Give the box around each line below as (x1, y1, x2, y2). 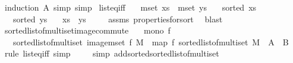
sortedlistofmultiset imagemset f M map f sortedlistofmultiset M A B (12, 35, 289, 48)
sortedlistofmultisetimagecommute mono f (4, 24, 171, 37)
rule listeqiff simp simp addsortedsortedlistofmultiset (4, 47, 219, 59)
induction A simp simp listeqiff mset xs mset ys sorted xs (4, 1, 257, 13)
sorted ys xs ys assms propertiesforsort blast (12, 12, 223, 25)
